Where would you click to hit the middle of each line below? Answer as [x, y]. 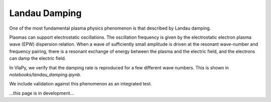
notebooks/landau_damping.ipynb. [45, 74]
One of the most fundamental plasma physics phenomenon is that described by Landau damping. [110, 28]
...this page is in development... [42, 93]
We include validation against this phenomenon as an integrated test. [81, 84]
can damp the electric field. [38, 58]
